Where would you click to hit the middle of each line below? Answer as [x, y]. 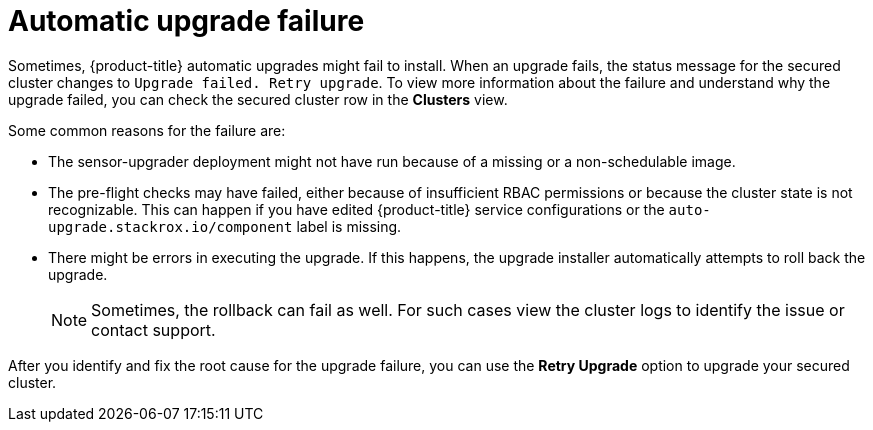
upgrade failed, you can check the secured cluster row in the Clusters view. [258, 99]
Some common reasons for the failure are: [147, 130]
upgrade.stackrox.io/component [170, 226]
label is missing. [349, 226]
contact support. [153, 329]
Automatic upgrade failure [186, 21]
